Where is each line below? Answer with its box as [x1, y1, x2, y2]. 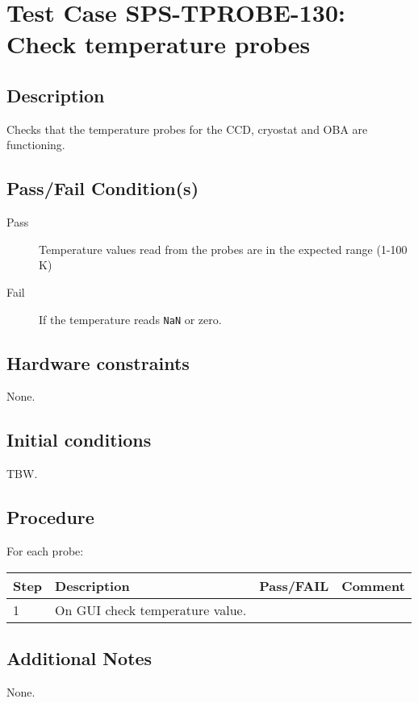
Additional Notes [6, 645, 153, 670]
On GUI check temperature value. [55, 600, 247, 619]
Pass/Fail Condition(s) [6, 176, 199, 201]
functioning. [6, 136, 65, 153]
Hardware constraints [6, 350, 190, 375]
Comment [341, 576, 405, 595]
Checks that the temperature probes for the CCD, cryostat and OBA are [6, 120, 368, 137]
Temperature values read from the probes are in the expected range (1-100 [39, 240, 408, 257]
